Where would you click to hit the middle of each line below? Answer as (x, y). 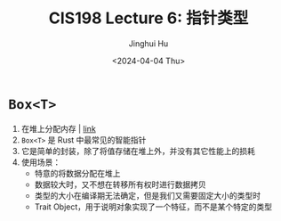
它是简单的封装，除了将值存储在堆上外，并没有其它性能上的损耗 (138, 151)
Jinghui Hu (149, 43)
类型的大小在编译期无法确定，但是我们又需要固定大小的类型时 (148, 195)
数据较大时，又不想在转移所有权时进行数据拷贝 (120, 184)
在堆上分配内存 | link (59, 128)
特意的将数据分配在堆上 (77, 173)
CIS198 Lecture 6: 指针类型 (149, 18)
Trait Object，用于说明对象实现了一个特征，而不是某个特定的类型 (153, 207)
